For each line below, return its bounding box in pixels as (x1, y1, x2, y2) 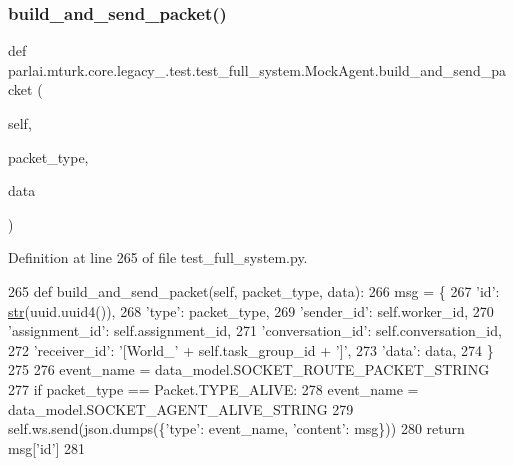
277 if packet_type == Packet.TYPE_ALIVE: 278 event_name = (8, 378, 419, 399)
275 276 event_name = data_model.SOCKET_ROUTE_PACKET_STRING (8, 359, 490, 380)
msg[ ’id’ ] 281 (8, 437, 86, 458)
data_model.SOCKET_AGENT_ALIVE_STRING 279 (8, 398, 354, 419)
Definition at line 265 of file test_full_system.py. (8, 247, 308, 268)
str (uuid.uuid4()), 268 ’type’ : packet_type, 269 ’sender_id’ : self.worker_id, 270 (8, 300, 494, 321)
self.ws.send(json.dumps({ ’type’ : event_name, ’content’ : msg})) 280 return (8, 418, 465, 439)
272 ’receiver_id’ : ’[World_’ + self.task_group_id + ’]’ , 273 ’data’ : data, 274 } (8, 339, 494, 360)
